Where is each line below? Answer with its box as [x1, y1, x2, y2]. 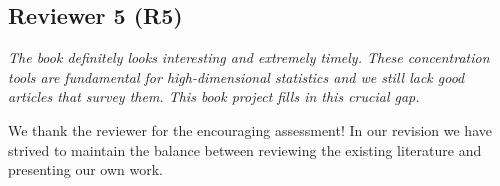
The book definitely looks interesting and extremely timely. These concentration [8, 47, 490, 68]
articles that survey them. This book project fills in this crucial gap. [8, 86, 420, 107]
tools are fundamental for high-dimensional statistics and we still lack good [8, 66, 465, 87]
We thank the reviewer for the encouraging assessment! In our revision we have [8, 119, 492, 140]
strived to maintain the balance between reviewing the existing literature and [8, 139, 482, 160]
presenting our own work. [8, 159, 163, 180]
